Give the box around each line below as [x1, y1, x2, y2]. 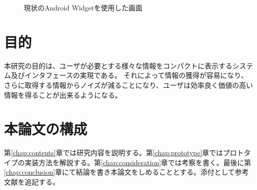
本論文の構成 [4, 119, 88, 139]
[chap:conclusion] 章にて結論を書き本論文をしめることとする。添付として [4, 167, 235, 177]
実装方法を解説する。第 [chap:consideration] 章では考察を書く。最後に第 [24, 157, 252, 167]
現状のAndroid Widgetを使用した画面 [24, 2, 143, 12]
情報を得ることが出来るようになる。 [4, 89, 122, 100]
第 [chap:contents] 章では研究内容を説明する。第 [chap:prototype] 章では [4, 147, 223, 158]
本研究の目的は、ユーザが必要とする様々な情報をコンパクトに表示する [4, 60, 233, 70]
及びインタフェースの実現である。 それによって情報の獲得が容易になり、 [10, 70, 248, 80]
